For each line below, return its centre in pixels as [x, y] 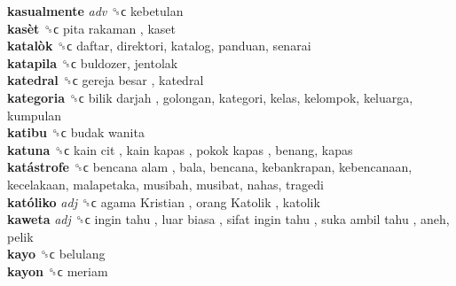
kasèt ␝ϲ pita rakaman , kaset [91, 28]
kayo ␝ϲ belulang [56, 254]
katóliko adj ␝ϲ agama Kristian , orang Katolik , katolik [164, 201]
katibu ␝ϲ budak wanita [76, 132]
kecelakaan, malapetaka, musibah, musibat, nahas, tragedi [165, 184]
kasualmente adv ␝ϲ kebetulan [95, 11]
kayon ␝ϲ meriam [58, 271]
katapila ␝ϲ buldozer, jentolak [93, 62]
